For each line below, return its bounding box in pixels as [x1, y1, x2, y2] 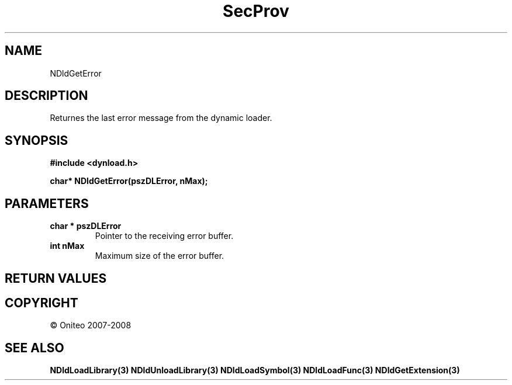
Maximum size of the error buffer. [95, 251, 224, 261]
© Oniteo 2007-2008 [50, 320, 132, 331]
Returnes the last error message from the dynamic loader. [50, 113, 272, 123]
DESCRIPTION [5, 88, 88, 103]
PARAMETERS [5, 196, 89, 211]
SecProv [223, 1, 289, 21]
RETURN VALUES [5, 270, 107, 286]
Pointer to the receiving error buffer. [95, 231, 234, 241]
